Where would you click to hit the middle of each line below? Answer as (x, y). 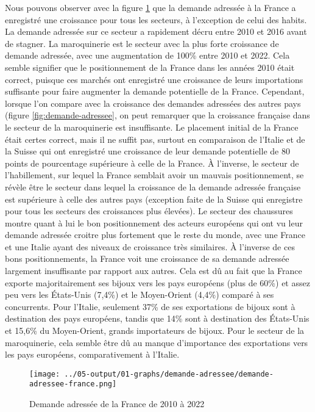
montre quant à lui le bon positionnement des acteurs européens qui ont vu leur (154, 222)
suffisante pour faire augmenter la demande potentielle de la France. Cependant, (155, 91)
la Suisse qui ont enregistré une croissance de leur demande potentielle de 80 (147, 151)
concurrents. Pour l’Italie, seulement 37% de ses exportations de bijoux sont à (150, 306)
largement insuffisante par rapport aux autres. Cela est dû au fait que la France (154, 271)
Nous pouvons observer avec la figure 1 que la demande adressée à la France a (150, 7)
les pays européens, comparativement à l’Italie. (92, 354)
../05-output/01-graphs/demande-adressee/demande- (169, 374)
